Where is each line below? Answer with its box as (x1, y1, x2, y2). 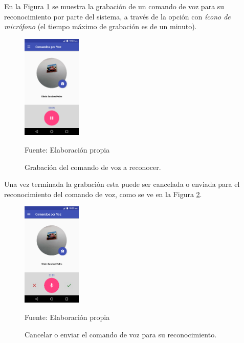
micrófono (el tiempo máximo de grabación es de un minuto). (4, 21, 197, 32)
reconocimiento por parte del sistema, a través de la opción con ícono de (4, 11, 231, 22)
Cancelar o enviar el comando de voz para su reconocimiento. (25, 329, 217, 339)
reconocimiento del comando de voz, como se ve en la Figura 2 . (4, 188, 202, 199)
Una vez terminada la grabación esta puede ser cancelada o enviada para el (4, 179, 240, 189)
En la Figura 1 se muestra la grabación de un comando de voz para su (4, 1, 225, 11)
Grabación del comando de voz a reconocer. (25, 161, 161, 172)
